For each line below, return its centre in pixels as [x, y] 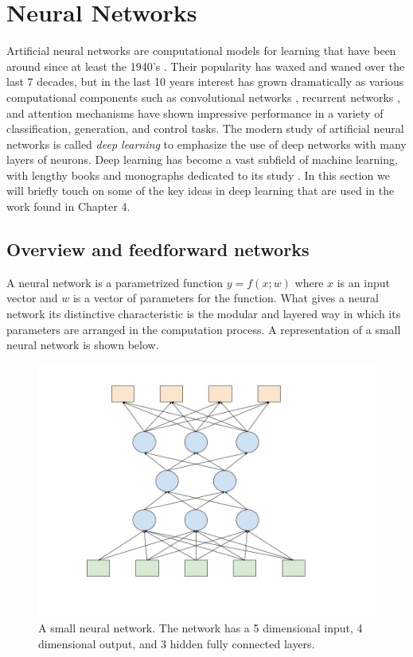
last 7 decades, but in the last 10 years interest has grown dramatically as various [205, 82]
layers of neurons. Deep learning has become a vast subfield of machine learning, [202, 159]
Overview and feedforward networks [158, 249]
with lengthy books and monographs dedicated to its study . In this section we [198, 175]
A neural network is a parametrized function [115, 282]
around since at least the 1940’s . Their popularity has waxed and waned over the [206, 66]
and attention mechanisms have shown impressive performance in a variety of [195, 113]
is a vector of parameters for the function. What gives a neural [226, 298]
